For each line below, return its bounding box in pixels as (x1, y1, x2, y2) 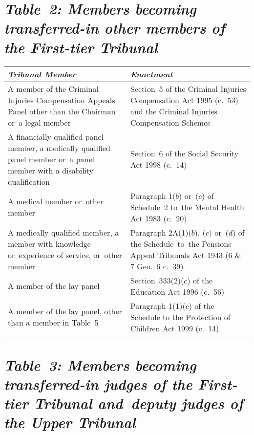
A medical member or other (8, 196, 104, 207)
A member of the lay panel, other (8, 305, 122, 317)
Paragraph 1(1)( (130, 300, 186, 311)
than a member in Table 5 (8, 317, 99, 328)
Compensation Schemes (130, 116, 211, 128)
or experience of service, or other (8, 249, 123, 261)
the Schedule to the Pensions (130, 238, 232, 249)
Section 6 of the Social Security (130, 148, 239, 159)
